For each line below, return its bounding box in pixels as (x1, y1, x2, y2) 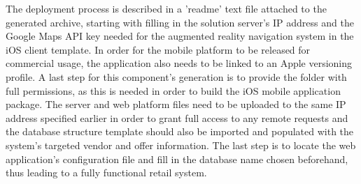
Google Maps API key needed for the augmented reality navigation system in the (6, 29, 354, 43)
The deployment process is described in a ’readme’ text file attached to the (6, 1, 327, 15)
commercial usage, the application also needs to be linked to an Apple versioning (6, 56, 353, 70)
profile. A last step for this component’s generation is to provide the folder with (6, 69, 347, 84)
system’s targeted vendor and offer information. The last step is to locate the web (6, 137, 356, 152)
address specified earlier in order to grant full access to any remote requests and (6, 110, 348, 125)
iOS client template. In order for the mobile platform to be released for (6, 42, 311, 56)
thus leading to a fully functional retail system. (6, 165, 207, 180)
